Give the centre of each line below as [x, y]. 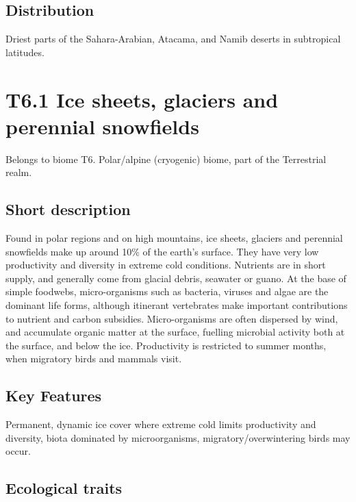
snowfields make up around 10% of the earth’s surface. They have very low [162, 251]
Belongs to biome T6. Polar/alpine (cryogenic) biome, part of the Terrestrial [166, 159]
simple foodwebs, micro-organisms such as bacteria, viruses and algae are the [167, 291]
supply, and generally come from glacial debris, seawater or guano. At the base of [176, 278]
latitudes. [25, 52]
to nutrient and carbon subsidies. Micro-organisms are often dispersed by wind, [172, 318]
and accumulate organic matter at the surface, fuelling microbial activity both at [175, 332]
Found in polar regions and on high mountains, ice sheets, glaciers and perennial [174, 238]
